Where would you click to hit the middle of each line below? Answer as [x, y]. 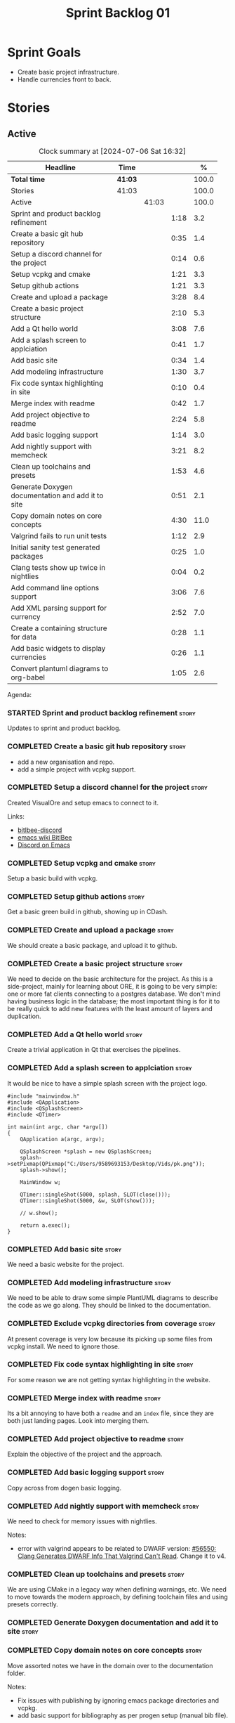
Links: [16, 816]
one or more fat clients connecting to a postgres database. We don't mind [114, 994]
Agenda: [20, 694]
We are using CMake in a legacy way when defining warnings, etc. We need [117, 1589]
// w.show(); [39, 1213]
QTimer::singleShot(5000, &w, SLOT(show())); [88, 1201]
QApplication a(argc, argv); [62, 1139]
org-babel [28, 677]
